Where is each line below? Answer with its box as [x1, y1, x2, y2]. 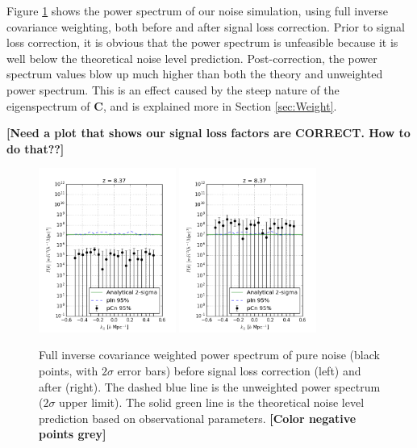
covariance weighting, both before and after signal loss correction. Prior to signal [6, 18, 405, 35]
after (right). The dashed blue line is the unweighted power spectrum [39, 378, 381, 395]
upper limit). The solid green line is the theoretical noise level [59, 394, 365, 411]
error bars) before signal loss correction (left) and [117, 362, 361, 379]
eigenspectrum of [6, 97, 90, 114]
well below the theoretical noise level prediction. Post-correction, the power [6, 49, 377, 66]
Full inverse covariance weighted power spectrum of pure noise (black [39, 346, 380, 363]
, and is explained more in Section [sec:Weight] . [102, 97, 337, 114]
